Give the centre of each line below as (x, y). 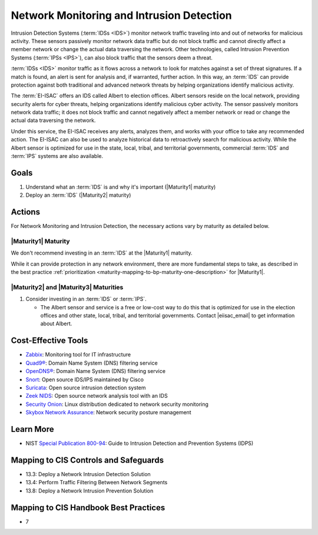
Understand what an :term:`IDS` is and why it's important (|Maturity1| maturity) (121, 187)
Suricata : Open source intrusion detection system (86, 387)
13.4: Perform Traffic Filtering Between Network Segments (97, 483)
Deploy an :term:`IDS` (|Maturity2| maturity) (78, 195)
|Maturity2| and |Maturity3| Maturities (67, 287)
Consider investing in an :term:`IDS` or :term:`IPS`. (86, 299)
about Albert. (56, 323)
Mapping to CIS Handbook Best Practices (88, 508)
